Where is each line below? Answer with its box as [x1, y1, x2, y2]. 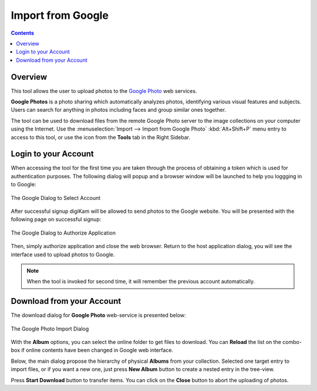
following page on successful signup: [11, 216, 102, 223]
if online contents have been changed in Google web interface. [21, 347, 173, 354]
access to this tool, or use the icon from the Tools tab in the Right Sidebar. [11, 133, 191, 141]
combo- [282, 339, 302, 346]
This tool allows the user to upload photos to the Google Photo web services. [11, 87, 197, 94]
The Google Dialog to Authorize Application [11, 229, 116, 236]
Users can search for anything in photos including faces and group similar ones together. [11, 106, 226, 113]
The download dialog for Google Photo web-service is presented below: [11, 312, 186, 319]
